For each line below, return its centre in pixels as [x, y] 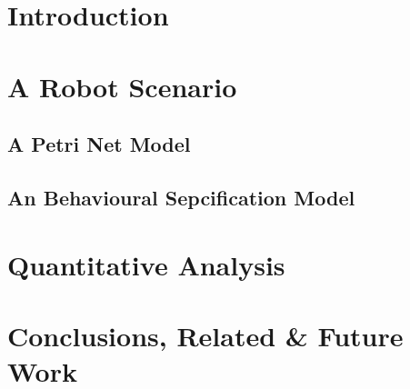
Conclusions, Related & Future [205, 335]
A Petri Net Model [99, 144]
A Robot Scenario [122, 86]
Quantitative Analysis [146, 264]
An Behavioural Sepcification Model [181, 197]
